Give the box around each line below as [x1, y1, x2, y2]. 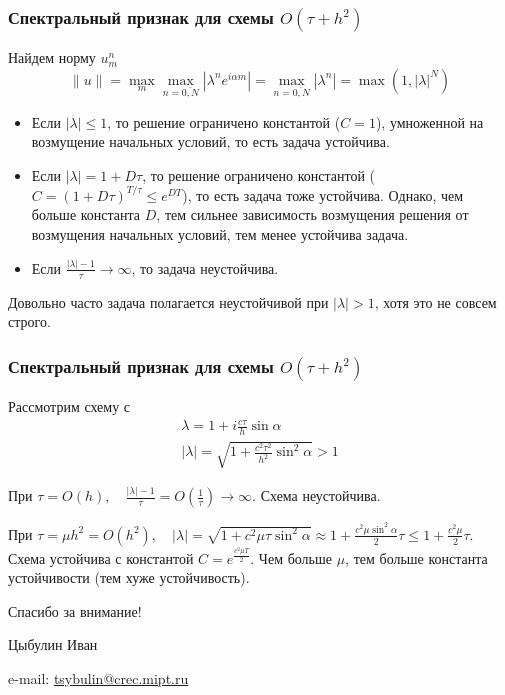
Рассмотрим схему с [8, 396, 131, 417]
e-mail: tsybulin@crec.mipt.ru [8, 667, 189, 688]
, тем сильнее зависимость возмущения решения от [156, 204, 469, 225]
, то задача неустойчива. [131, 257, 279, 278]
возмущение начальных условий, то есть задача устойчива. [31, 131, 390, 152]
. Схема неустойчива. [252, 485, 381, 506]
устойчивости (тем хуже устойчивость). [8, 567, 250, 588]
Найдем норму [8, 47, 96, 68]
